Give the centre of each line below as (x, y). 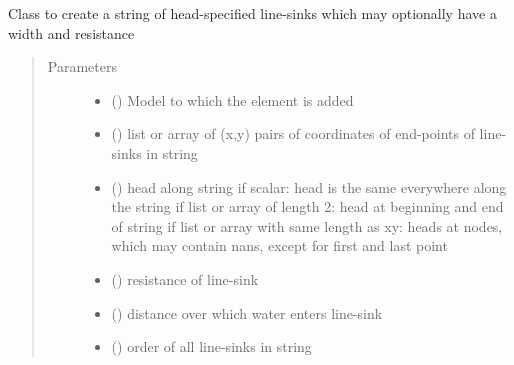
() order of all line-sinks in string (211, 346)
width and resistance (71, 32)
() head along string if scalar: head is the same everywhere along (309, 186)
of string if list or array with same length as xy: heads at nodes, (307, 225)
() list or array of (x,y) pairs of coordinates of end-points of (293, 133)
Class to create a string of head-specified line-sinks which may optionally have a (252, 13)
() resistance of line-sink (185, 278)
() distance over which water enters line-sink (247, 312)
